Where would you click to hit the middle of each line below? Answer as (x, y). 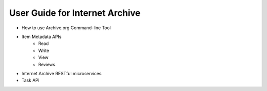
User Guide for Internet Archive (75, 13)
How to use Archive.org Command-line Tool (66, 28)
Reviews (47, 64)
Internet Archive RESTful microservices (62, 73)
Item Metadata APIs (42, 37)
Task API (30, 80)
